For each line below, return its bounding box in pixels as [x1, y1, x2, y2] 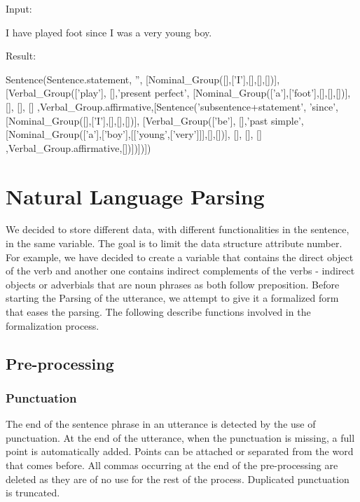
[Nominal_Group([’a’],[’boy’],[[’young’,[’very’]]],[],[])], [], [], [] [6, 127, 262, 141]
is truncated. [6, 485, 60, 500]
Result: [6, 48, 36, 63]
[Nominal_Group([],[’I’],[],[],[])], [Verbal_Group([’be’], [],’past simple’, [6, 113, 304, 127]
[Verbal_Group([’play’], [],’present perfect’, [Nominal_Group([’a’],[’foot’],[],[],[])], [6, 85, 351, 100]
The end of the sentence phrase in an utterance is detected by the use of [6, 417, 316, 431]
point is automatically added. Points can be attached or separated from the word [6, 444, 354, 459]
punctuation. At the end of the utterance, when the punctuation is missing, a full [6, 430, 355, 445]
